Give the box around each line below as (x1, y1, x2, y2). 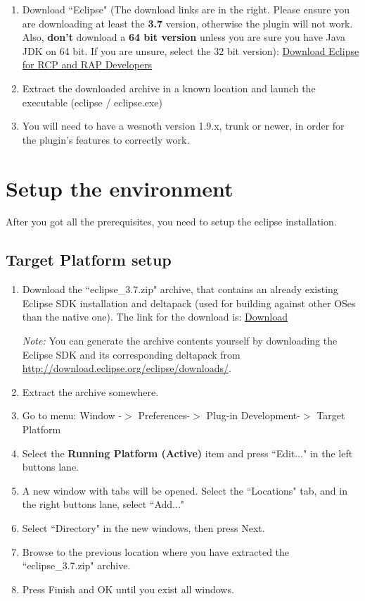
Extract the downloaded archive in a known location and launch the (22, 80, 316, 95)
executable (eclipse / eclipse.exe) (22, 94, 163, 109)
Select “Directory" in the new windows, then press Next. (22, 520, 265, 535)
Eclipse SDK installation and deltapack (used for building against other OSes (22, 295, 356, 310)
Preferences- (138, 408, 191, 423)
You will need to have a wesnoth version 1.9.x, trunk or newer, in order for (22, 118, 345, 133)
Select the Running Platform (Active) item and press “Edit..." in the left (22, 445, 353, 460)
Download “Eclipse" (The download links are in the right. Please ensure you (22, 2, 350, 16)
